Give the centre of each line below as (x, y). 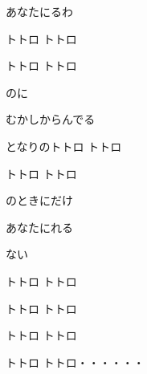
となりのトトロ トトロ (64, 146)
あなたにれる (39, 227)
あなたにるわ (39, 11)
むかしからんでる (51, 119)
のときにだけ (39, 200)
